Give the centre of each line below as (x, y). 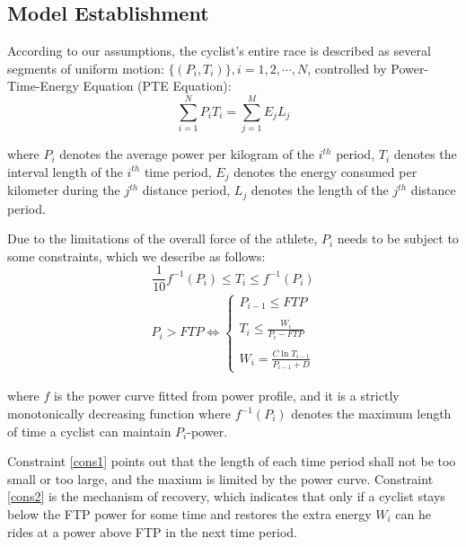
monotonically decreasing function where (119, 414)
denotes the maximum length (371, 414)
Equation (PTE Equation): (157, 86)
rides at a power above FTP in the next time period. (152, 531)
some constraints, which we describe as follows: (136, 256)
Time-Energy (43, 86)
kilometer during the (64, 190)
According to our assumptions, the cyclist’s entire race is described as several (219, 51)
